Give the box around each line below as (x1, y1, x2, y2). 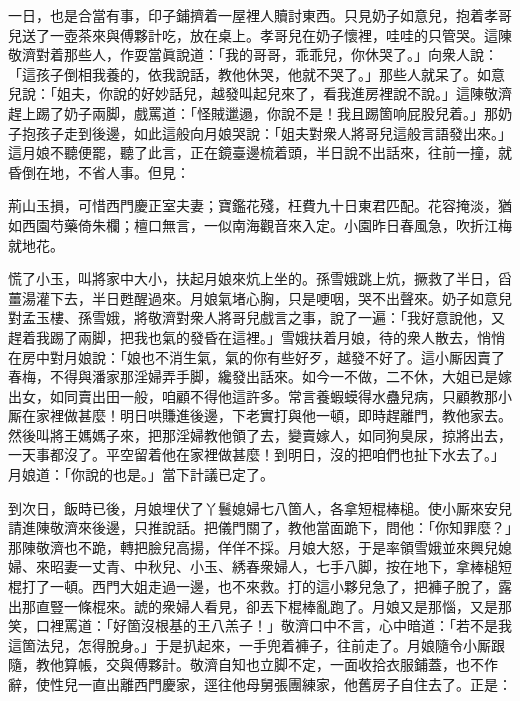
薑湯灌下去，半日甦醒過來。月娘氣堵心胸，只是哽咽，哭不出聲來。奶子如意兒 (8, 287, 512, 308)
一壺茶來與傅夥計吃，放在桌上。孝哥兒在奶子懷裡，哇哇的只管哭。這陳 (49, 24, 512, 45)
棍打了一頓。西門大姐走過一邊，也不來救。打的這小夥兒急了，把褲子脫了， (8, 576, 498, 597)
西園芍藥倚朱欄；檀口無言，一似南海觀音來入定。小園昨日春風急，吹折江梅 (21, 214, 512, 235)
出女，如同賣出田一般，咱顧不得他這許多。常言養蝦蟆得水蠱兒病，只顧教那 (8, 385, 498, 406)
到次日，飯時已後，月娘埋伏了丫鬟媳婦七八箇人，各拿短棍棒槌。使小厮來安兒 (8, 497, 512, 518)
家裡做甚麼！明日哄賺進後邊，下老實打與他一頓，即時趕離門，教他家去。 (35, 405, 512, 426)
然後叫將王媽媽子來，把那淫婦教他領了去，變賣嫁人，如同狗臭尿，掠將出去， (8, 424, 512, 445)
